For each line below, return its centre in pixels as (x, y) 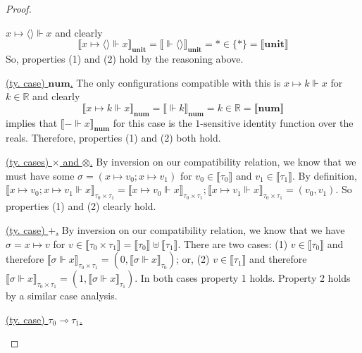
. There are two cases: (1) (233, 243)
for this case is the (152, 122)
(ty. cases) (27, 161)
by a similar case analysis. (62, 296)
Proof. (19, 8)
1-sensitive (218, 124)
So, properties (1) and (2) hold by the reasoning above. (125, 58)
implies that (32, 122)
